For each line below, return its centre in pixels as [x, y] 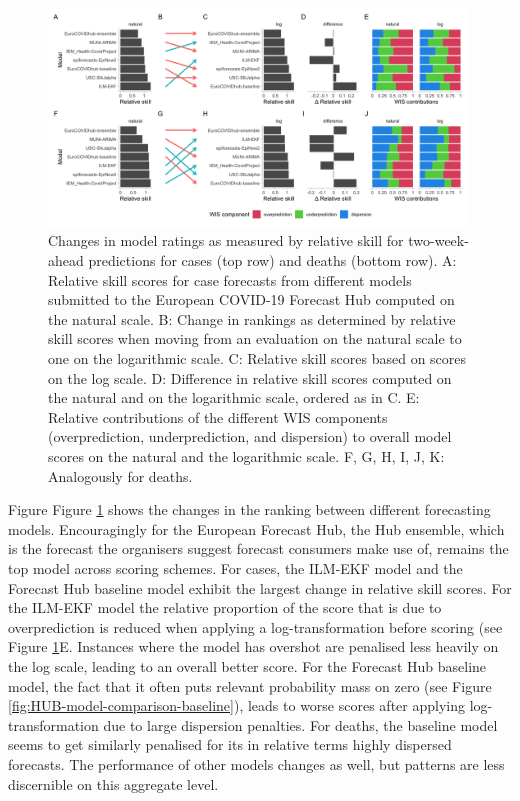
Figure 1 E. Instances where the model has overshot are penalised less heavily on [253, 646]
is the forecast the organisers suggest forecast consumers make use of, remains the [258, 548]
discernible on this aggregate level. [113, 783]
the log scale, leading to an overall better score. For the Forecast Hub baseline [247, 665]
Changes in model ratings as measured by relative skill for [226, 240]
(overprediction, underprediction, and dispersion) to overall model [250, 436]
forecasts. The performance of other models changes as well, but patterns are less [256, 763]
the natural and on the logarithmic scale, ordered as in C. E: [234, 397]
